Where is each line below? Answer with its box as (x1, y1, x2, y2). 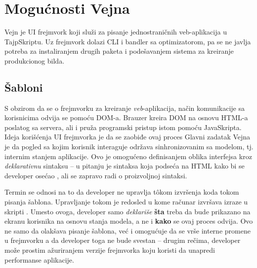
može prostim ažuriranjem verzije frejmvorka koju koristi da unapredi (4, 245, 215, 255)
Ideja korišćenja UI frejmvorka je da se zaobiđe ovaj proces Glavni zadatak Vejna (4, 132, 251, 142)
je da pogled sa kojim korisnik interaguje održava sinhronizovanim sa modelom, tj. (4, 141, 254, 152)
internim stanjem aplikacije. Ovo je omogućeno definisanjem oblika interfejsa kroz (4, 151, 252, 161)
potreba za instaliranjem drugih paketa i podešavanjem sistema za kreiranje (4, 46, 234, 56)
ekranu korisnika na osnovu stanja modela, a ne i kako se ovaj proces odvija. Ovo (4, 216, 253, 226)
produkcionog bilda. (4, 55, 65, 66)
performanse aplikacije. (4, 254, 74, 265)
